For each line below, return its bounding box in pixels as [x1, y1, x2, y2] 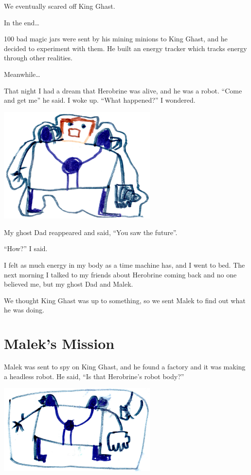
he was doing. [4, 305, 44, 315]
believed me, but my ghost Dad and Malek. [4, 279, 133, 289]
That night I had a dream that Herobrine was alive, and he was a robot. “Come [4, 85, 242, 95]
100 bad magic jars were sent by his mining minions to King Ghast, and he [4, 34, 228, 44]
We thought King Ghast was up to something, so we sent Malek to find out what [4, 295, 246, 305]
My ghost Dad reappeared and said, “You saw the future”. [4, 227, 178, 237]
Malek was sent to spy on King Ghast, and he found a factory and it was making [4, 362, 246, 372]
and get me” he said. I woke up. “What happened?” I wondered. [4, 95, 196, 105]
